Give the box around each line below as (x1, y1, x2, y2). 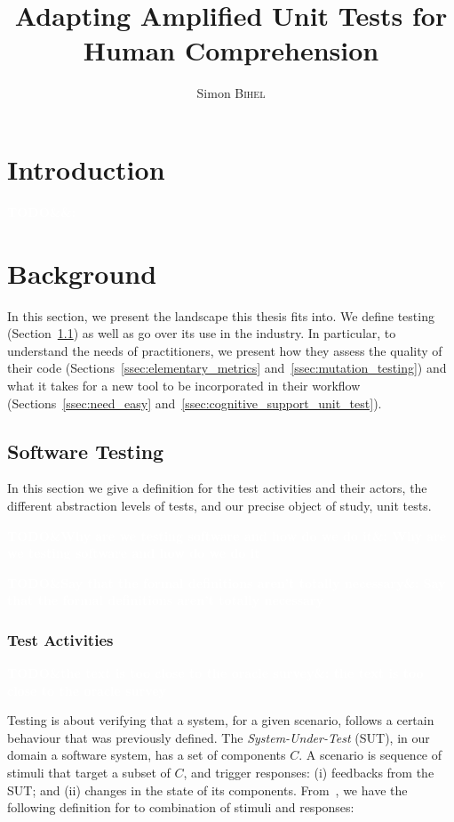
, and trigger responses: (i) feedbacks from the (183, 763, 434, 782)
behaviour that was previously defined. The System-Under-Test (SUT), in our (7, 728, 430, 746)
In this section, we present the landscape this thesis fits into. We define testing (7, 306, 434, 325)
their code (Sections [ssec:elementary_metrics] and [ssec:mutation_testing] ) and (7, 359, 447, 377)
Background (7, 254, 157, 291)
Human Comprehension (83, 32, 379, 68)
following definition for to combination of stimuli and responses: (7, 798, 354, 817)
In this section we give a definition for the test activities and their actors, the (7, 479, 427, 497)
